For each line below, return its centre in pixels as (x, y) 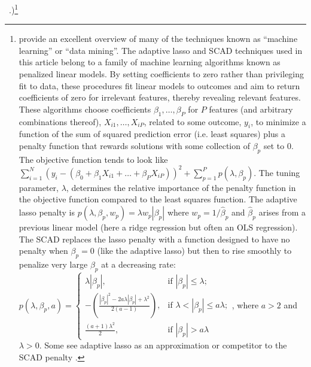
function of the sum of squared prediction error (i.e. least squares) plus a (152, 134)
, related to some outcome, (193, 121)
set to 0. (278, 145)
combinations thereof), (60, 121)
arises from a (282, 212)
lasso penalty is (47, 212)
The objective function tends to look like (93, 159)
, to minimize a (278, 121)
